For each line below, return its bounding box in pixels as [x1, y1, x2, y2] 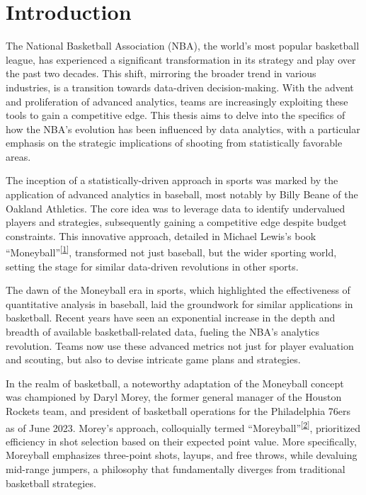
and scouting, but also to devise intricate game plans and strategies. [6, 352, 301, 367]
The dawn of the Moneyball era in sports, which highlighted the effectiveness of [6, 283, 350, 297]
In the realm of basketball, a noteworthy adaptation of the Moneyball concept [6, 375, 344, 390]
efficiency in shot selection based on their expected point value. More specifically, [6, 433, 357, 448]
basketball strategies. [6, 475, 96, 490]
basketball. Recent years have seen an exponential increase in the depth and [6, 310, 336, 325]
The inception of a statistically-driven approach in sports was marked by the [6, 173, 338, 188]
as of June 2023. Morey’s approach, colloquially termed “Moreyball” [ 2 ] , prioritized [6, 418, 361, 435]
